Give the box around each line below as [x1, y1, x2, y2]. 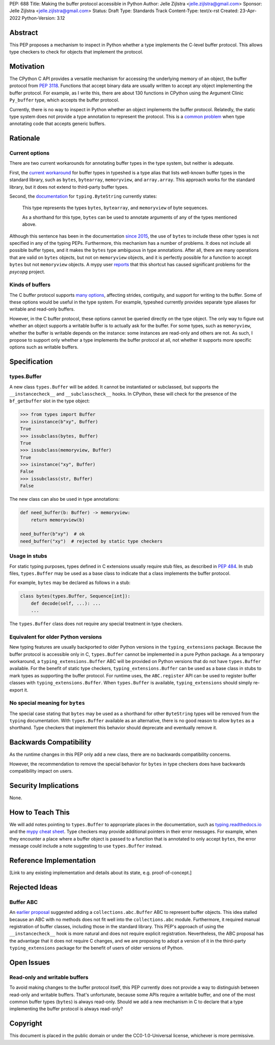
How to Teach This [9, 808, 70, 817]
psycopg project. [9, 268, 45, 275]
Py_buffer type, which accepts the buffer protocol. [9, 97, 120, 103]
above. [22, 221, 37, 227]
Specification [9, 358, 53, 366]
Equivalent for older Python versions [9, 633, 102, 640]
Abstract [9, 28, 38, 37]
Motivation [9, 62, 45, 71]
